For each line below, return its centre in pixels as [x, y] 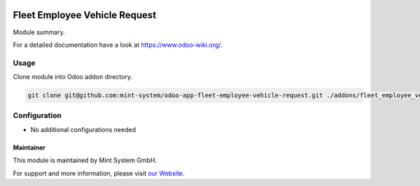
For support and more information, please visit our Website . [99, 173]
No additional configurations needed [83, 129]
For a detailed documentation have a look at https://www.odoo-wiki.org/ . [118, 45]
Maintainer [29, 148]
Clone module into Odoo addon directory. [73, 77]
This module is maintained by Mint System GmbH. [85, 160]
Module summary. [39, 32]
